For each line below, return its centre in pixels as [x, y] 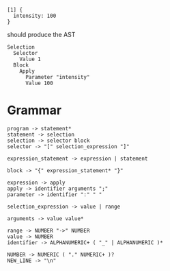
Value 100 [39, 83]
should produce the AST [41, 35]
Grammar [34, 110]
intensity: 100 [35, 16]
